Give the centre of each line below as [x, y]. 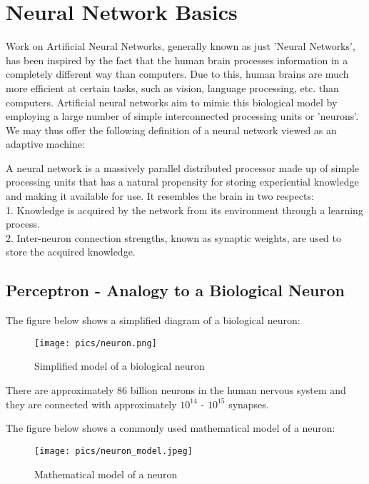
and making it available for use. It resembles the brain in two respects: [160, 196]
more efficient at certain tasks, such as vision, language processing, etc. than [172, 87]
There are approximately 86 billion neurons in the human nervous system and [176, 390]
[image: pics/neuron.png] [96, 343]
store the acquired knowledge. [71, 252]
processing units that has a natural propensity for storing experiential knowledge [182, 182]
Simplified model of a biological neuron [120, 366]
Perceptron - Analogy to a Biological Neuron [175, 290]
